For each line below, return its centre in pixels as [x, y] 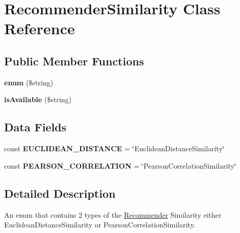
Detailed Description [60, 193]
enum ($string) [29, 82]
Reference [40, 28]
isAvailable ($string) [38, 99]
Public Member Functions [74, 61]
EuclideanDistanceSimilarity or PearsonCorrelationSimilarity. [100, 225]
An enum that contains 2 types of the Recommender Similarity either [113, 214]
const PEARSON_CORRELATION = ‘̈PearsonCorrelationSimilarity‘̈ [120, 165]
